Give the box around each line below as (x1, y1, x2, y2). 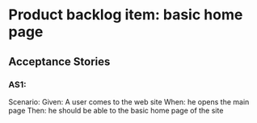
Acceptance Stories (8, 55, 111, 68)
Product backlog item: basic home (8, 6, 243, 24)
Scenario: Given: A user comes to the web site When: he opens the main (8, 96, 250, 106)
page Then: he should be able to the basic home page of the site (8, 105, 224, 115)
